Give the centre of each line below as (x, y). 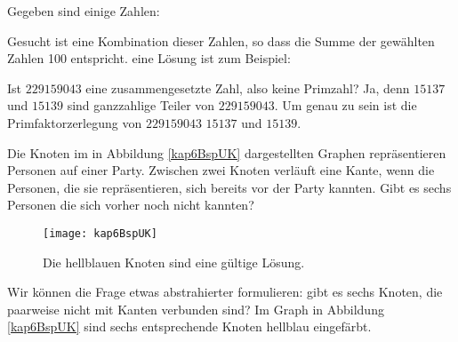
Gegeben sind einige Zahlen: (84, 11)
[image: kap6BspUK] (100, 233)
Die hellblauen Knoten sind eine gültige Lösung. (174, 262)
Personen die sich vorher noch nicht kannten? (131, 205)
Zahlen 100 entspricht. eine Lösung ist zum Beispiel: (149, 58)
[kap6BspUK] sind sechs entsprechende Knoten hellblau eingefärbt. (189, 326)
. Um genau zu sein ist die (346, 105)
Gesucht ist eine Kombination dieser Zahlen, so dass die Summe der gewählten (221, 40)
